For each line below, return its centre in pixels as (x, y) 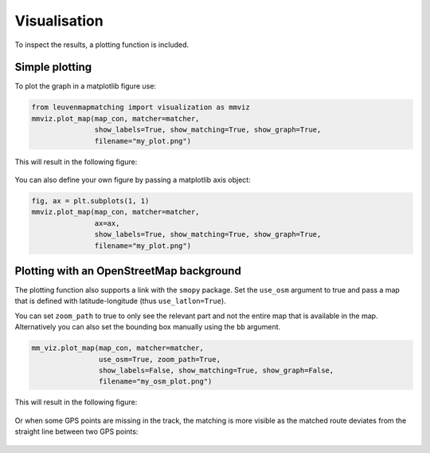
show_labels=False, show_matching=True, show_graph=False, (216, 370)
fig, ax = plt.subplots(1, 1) (90, 201)
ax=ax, (107, 223)
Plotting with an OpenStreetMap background (128, 271)
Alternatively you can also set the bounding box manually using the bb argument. (148, 327)
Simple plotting (53, 67)
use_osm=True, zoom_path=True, (159, 359)
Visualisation (59, 21)
